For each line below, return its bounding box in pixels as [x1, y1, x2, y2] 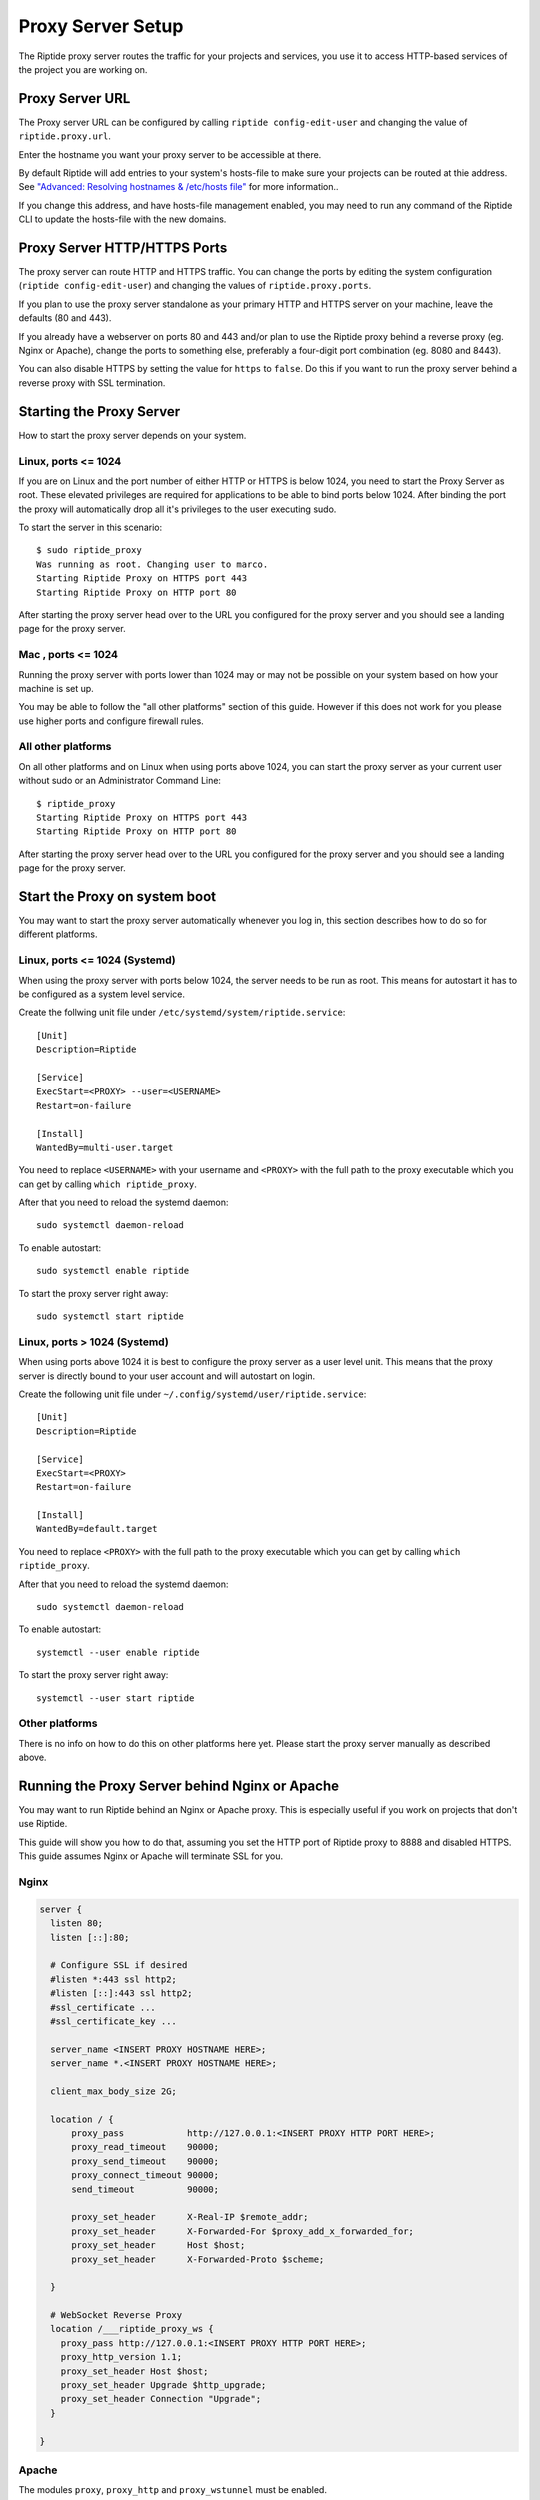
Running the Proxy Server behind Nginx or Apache [18, 1777, 340, 1794]
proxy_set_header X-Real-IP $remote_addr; [71, 2211, 309, 2223]
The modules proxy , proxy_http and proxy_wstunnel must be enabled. [18, 2484, 327, 2496]
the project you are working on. [18, 63, 148, 75]
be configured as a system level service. [18, 988, 185, 1000]
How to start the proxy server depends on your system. [18, 429, 247, 441]
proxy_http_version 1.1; [60, 2351, 183, 2363]
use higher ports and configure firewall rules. [18, 715, 204, 727]
